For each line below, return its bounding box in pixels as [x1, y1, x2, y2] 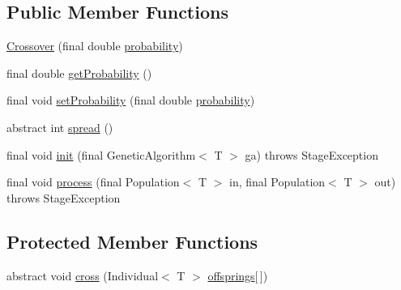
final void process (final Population [6, 173, 180, 190]
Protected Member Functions [6, 228, 258, 254]
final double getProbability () [6, 64, 152, 81]
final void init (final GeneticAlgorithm [6, 146, 196, 163]
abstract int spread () [6, 118, 113, 135]
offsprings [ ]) [207, 267, 268, 284]
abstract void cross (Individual [6, 267, 159, 284]
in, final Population [228, 173, 326, 190]
